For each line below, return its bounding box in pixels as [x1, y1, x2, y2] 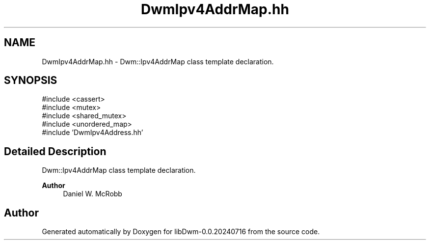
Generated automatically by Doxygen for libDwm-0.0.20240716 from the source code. [42, 227, 320, 236]
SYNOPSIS [4, 74, 57, 87]
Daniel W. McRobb [63, 190, 122, 198]
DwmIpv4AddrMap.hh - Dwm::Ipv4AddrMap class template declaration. [42, 57, 274, 66]
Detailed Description [4, 145, 107, 158]
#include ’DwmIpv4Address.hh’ [42, 128, 143, 137]
